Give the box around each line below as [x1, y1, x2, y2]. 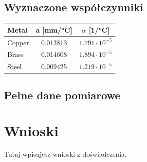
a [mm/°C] [36, 24, 73, 35]
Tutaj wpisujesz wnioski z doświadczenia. [4, 149, 127, 159]
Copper [7, 37, 29, 47]
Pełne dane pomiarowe [4, 87, 121, 102]
